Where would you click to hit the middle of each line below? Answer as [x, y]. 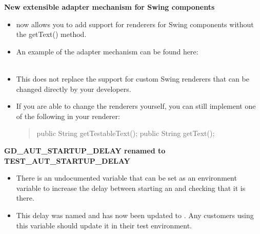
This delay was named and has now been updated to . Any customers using [135, 215]
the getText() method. [51, 34]
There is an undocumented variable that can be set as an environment [126, 178]
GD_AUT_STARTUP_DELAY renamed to [85, 150]
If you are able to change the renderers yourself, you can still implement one [136, 106]
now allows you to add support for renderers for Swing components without [135, 24]
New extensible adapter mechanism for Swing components [109, 7]
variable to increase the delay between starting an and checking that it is [131, 188]
